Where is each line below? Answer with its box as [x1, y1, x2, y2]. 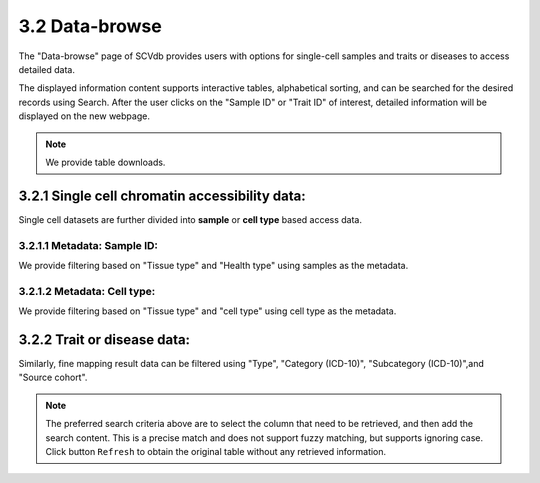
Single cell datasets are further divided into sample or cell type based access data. [18, 213, 363, 225]
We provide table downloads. [45, 156, 166, 168]
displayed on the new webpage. [18, 110, 150, 122]
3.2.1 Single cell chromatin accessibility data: [18, 187, 306, 204]
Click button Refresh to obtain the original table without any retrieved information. [45, 445, 387, 457]
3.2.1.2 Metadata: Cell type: [18, 284, 156, 298]
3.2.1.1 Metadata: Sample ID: [18, 238, 159, 252]
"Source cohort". [18, 371, 88, 384]
